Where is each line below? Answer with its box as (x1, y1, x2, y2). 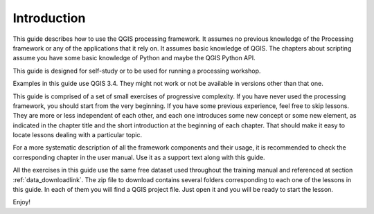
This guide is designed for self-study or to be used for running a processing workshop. (12, 66, 261, 75)
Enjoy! (12, 198, 31, 206)
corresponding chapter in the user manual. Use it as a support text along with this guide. (12, 153, 265, 161)
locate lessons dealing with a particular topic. (12, 131, 142, 139)
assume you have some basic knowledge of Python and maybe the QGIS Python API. (12, 54, 256, 62)
